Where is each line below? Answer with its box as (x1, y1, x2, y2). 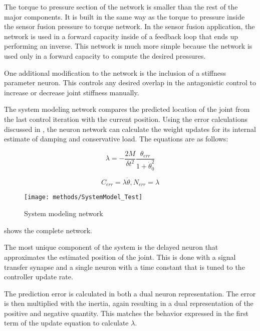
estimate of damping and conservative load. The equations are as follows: (4, 133, 228, 144)
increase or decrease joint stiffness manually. (4, 87, 139, 97)
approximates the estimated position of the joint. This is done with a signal (4, 251, 236, 262)
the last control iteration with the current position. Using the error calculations (4, 113, 247, 124)
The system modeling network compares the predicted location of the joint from (4, 104, 250, 114)
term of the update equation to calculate (4, 317, 129, 328)
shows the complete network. (4, 225, 92, 235)
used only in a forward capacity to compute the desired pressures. (4, 50, 206, 61)
